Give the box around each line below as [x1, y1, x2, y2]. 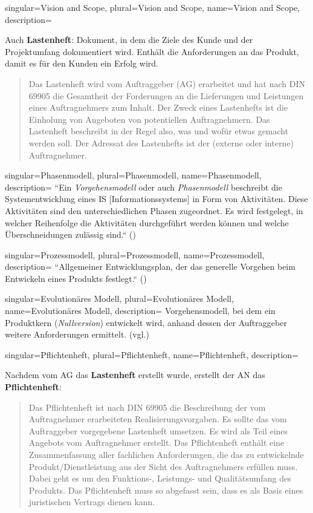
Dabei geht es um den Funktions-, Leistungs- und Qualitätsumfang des [28, 472, 291, 485]
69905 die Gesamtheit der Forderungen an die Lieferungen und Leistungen [28, 89, 304, 102]
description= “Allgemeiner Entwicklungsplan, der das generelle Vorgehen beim [5, 260, 295, 273]
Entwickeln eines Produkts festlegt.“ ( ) [5, 272, 147, 284]
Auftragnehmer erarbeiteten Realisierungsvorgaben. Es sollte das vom [28, 413, 287, 425]
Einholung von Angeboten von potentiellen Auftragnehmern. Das [28, 113, 270, 125]
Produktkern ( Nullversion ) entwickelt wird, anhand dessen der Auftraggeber [5, 316, 287, 328]
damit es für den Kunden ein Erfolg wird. [5, 57, 158, 70]
